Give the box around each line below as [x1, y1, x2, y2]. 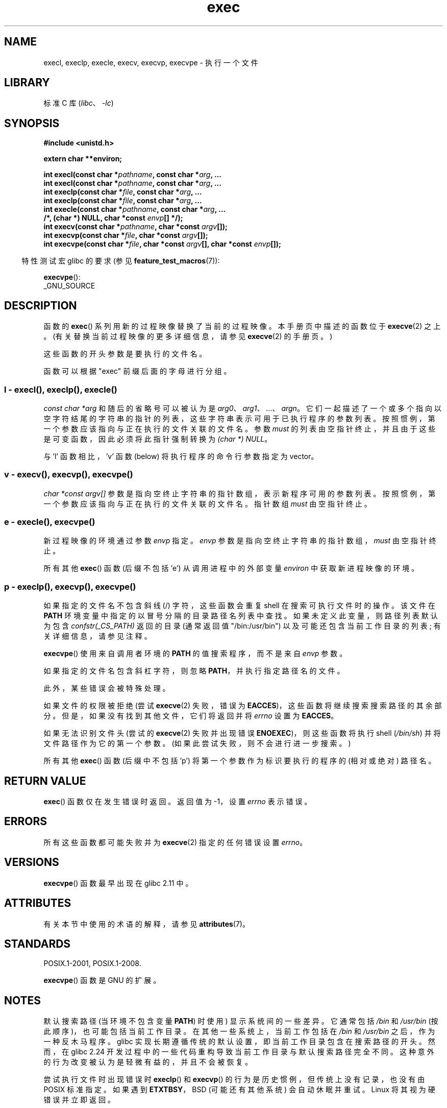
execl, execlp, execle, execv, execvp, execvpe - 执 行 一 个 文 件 [43, 58, 258, 67]
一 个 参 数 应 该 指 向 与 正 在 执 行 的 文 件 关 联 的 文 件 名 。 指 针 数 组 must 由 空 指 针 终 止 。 [43, 499, 371, 508]
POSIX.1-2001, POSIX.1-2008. [43, 959, 141, 968]
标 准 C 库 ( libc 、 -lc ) [43, 99, 114, 108]
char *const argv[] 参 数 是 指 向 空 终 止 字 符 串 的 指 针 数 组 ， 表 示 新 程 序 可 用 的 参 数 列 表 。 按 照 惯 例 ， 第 [43, 489, 436, 498]
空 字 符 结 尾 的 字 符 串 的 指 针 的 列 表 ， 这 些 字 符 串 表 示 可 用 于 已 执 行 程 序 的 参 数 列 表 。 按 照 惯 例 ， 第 [43, 414, 435, 423]
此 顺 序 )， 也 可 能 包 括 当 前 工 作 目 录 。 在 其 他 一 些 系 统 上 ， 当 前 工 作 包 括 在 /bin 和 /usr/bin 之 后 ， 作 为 [43, 1027, 435, 1036]
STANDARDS [4, 937, 71, 950]
